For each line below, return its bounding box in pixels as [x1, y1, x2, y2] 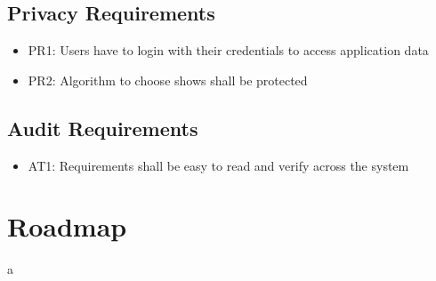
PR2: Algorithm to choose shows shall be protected [28, 70, 308, 89]
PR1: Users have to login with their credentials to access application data [28, 41, 429, 60]
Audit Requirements [7, 114, 198, 141]
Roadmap [7, 208, 127, 245]
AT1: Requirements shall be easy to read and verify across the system [28, 156, 409, 174]
